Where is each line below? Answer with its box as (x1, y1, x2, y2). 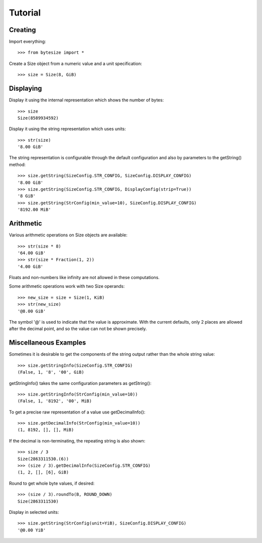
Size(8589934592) (17, 115, 59, 121)
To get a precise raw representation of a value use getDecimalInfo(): (9, 409, 146, 415)
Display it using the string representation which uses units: (9, 126, 126, 132)
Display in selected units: (9, 509, 59, 515)
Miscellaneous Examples (9, 339, 86, 347)
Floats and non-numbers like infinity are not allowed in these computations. (9, 275, 160, 280)
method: (9, 162, 26, 167)
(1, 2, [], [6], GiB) (17, 470, 69, 475)
